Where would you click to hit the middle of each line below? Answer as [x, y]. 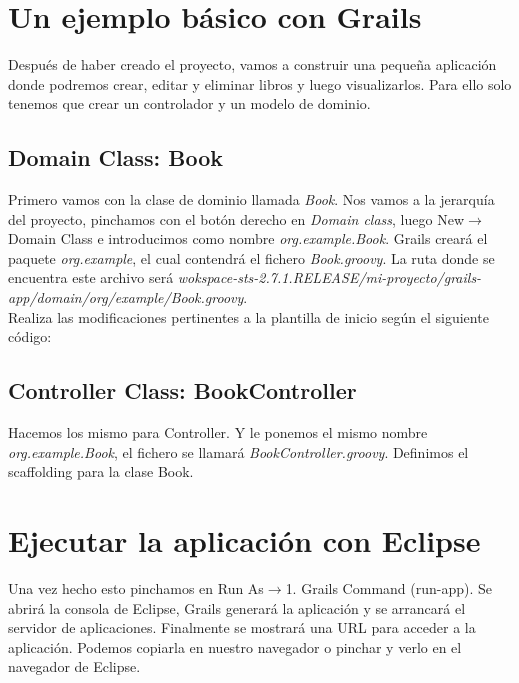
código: [30, 336]
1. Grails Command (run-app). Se [389, 587]
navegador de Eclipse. [74, 666]
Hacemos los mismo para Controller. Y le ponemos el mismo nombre [218, 432]
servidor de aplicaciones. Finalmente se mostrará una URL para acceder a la [242, 627]
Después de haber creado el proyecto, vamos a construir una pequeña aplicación [252, 64]
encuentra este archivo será [91, 277]
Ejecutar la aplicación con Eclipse [244, 540]
